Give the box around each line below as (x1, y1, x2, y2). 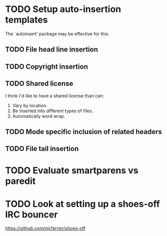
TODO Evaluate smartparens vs (5, 164, 138, 176)
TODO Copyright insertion (5, 62, 88, 71)
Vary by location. (12, 102, 47, 108)
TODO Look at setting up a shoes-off (5, 198, 160, 209)
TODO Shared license (5, 79, 73, 88)
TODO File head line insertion (5, 45, 98, 54)
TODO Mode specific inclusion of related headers (5, 127, 162, 136)
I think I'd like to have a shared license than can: (5, 93, 104, 99)
